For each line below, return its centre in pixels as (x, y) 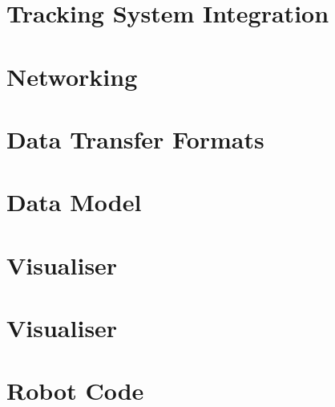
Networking (72, 76)
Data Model (74, 202)
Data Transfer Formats (135, 138)
